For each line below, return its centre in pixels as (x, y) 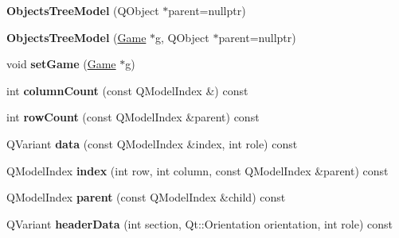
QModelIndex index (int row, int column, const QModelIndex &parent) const (198, 170)
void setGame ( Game (61, 64)
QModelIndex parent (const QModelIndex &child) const (146, 197)
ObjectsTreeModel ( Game (76, 37)
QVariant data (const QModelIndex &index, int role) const (152, 143)
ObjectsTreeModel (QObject (83, 10)
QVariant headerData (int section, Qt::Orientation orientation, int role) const (200, 223)
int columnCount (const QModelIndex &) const (127, 90)
